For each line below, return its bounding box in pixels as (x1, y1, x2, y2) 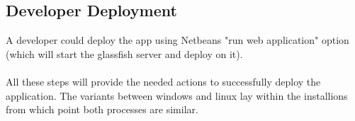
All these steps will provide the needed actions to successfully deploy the (6, 74, 321, 88)
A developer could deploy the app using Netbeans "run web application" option (6, 33, 349, 47)
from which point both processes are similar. (6, 102, 198, 117)
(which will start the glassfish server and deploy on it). (6, 46, 243, 61)
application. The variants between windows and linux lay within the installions (6, 88, 348, 103)
